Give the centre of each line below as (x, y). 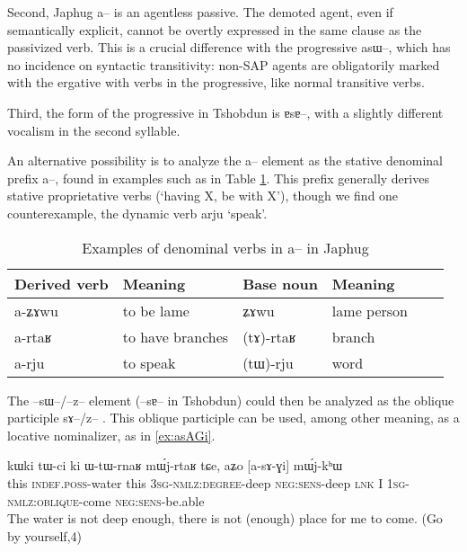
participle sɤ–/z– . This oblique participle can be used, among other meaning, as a (233, 418)
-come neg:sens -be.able (141, 500)
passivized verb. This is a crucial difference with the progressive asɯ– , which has (229, 47)
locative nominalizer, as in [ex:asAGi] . (111, 435)
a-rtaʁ (33, 336)
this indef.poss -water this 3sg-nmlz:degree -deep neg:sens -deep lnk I (195, 482)
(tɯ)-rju (268, 362)
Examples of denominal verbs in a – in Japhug (225, 247)
